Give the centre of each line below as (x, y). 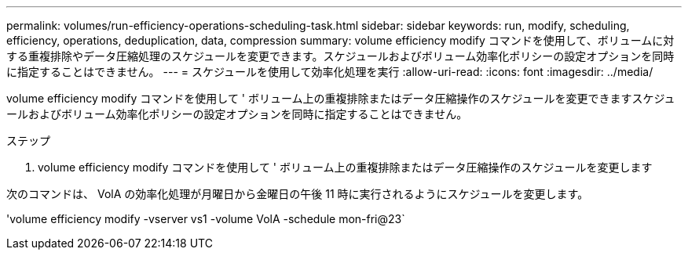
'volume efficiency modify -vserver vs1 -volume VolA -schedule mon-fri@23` (206, 219)
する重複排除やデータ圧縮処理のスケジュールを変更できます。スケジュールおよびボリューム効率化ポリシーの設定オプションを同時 (340, 56)
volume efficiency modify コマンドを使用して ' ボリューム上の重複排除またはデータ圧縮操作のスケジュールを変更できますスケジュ (341, 98)
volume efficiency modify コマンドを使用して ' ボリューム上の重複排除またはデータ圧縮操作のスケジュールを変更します (345, 167)
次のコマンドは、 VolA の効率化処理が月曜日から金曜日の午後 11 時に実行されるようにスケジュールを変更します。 (298, 194)
